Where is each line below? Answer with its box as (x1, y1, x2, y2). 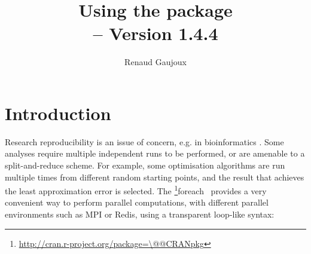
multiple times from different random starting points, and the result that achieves (5, 170, 304, 183)
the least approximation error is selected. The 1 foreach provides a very (5, 183, 267, 197)
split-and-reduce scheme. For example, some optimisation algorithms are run (5, 159, 285, 172)
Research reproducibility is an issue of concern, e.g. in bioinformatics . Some (5, 135, 284, 148)
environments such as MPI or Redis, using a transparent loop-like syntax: (5, 208, 275, 221)
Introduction (5, 100, 111, 125)
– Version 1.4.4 (93, 21, 218, 45)
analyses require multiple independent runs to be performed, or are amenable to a (5, 147, 305, 160)
